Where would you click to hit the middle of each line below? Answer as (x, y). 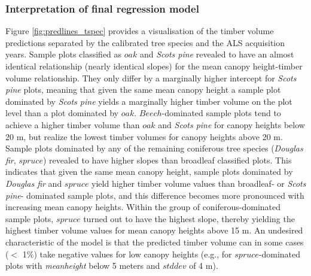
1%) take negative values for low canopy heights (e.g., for (127, 254)
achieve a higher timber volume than (73, 124)
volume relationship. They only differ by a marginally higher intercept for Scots (151, 78)
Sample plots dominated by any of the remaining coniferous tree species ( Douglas (154, 148)
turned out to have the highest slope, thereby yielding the (189, 218)
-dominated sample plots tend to (221, 113)
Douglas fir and (34, 183)
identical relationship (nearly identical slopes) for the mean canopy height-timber (154, 66)
